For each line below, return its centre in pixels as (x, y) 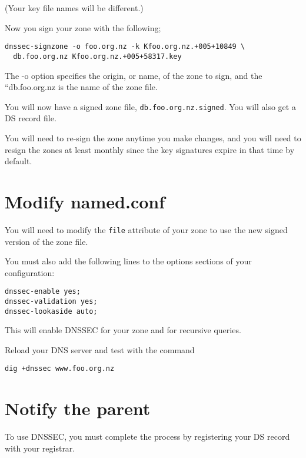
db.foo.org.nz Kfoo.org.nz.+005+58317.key (97, 56)
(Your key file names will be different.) (74, 8)
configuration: (30, 272)
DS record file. (31, 118)
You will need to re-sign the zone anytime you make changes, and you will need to (153, 137)
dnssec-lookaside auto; (51, 311)
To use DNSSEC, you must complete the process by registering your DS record (147, 437)
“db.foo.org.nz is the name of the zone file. (81, 87)
